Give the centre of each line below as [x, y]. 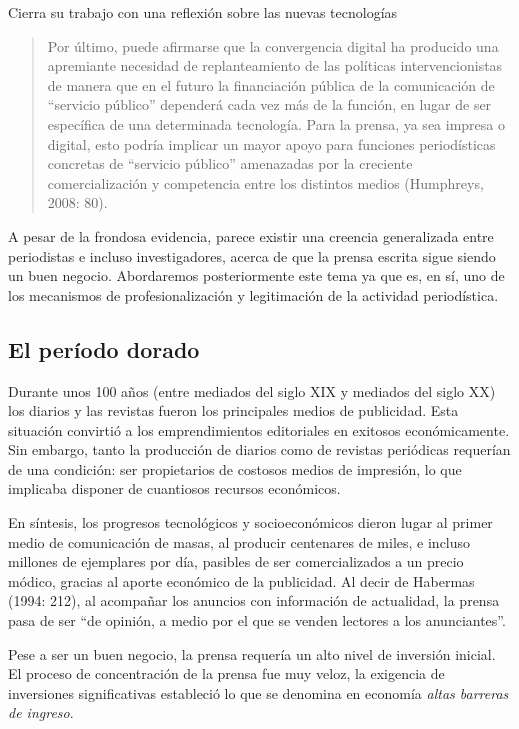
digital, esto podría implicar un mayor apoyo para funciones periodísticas [271, 143]
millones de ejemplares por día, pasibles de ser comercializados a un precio [236, 561]
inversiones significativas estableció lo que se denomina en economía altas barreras [258, 692]
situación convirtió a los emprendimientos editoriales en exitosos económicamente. [259, 429]
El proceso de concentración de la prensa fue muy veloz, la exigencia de [226, 673]
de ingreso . [41, 712]
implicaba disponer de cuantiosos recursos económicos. [174, 488]
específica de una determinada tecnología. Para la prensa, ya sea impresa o [276, 123]
